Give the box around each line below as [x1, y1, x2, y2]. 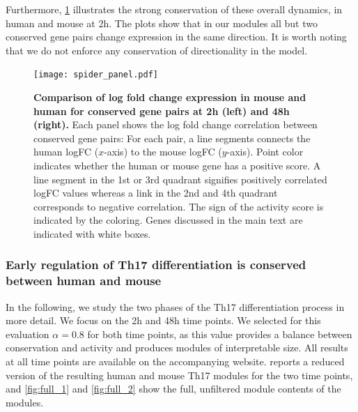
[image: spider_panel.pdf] [33, 70, 158, 80]
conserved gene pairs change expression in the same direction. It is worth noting [6, 29, 347, 44]
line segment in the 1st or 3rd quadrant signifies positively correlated [33, 171, 327, 186]
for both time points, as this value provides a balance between [87, 326, 352, 341]
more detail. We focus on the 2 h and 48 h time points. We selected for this [6, 313, 321, 328]
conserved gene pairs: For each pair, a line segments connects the [33, 130, 311, 145]
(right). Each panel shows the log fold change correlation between [33, 117, 318, 132]
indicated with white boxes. [33, 226, 151, 241]
